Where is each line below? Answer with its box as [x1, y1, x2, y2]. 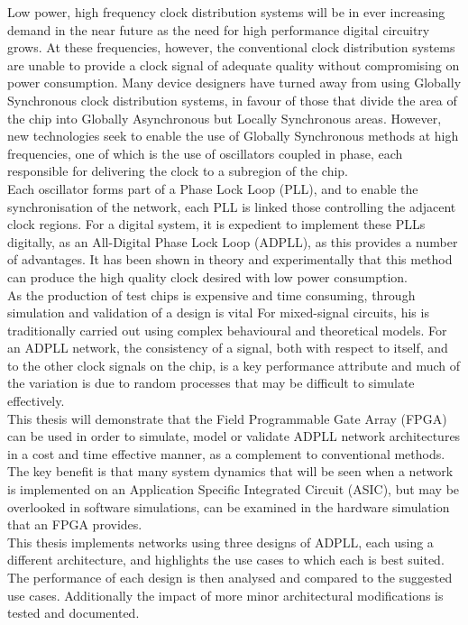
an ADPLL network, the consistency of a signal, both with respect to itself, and [7, 338, 448, 357]
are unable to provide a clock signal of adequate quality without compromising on [7, 55, 460, 74]
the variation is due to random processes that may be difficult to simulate [7, 373, 415, 392]
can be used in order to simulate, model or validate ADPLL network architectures [7, 427, 461, 446]
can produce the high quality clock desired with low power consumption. [7, 267, 408, 286]
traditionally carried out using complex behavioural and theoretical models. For [7, 320, 447, 339]
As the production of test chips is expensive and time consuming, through [7, 285, 416, 304]
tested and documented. [7, 603, 140, 622]
